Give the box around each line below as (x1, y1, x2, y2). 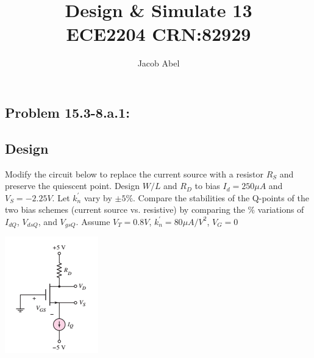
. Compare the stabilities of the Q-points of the (133, 191, 309, 204)
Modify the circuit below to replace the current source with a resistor (5, 167, 263, 180)
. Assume (76, 215, 110, 227)
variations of (257, 203, 304, 216)
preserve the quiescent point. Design (5, 179, 140, 192)
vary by (84, 191, 112, 204)
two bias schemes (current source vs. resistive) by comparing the (5, 203, 245, 216)
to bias (194, 179, 220, 192)
